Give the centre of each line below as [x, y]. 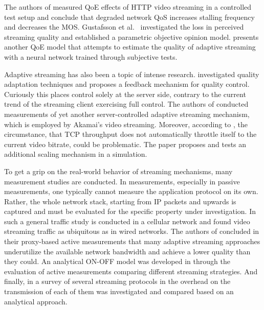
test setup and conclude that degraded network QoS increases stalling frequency [129, 17]
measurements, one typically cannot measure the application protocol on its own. [131, 191]
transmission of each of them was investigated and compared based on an [119, 291]
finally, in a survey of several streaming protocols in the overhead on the [117, 281]
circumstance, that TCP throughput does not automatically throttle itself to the [130, 134]
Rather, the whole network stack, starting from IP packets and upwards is [120, 201]
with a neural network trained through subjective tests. [91, 56]
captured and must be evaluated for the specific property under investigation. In [130, 211]
